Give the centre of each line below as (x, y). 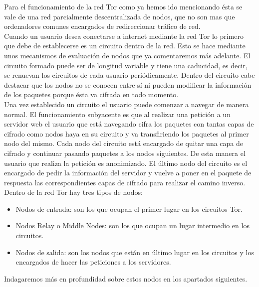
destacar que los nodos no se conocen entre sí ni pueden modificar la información (128, 84)
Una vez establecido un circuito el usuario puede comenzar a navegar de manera (127, 104)
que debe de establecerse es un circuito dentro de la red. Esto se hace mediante (125, 46)
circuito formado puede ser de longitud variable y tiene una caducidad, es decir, (126, 65)
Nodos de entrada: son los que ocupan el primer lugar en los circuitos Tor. (129, 209)
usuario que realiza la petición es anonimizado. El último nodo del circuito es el (126, 163)
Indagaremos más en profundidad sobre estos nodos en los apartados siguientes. (126, 278)
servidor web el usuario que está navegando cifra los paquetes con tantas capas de (129, 124)
